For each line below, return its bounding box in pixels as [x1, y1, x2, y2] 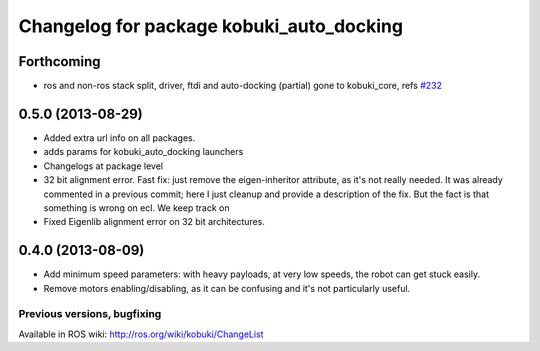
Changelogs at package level [43, 160, 164, 172]
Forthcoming [18, 53, 101, 70]
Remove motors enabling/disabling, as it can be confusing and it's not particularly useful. [43, 282, 411, 294]
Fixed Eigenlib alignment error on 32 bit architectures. [43, 216, 265, 228]
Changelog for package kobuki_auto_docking [18, 15, 404, 37]
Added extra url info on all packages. [43, 131, 196, 144]
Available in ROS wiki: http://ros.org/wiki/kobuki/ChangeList [18, 328, 264, 340]
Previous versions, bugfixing [18, 307, 162, 321]
